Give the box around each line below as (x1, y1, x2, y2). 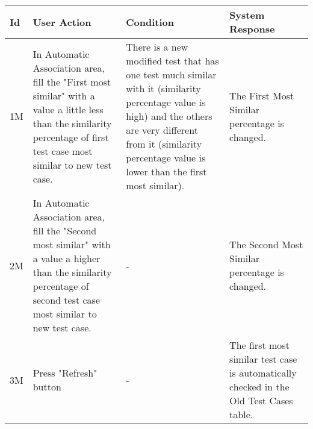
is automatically (229, 366, 297, 380)
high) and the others (126, 109, 212, 123)
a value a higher (33, 251, 101, 265)
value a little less (33, 102, 104, 116)
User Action (33, 14, 91, 29)
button (33, 380, 61, 393)
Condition (126, 14, 174, 29)
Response (229, 22, 275, 36)
